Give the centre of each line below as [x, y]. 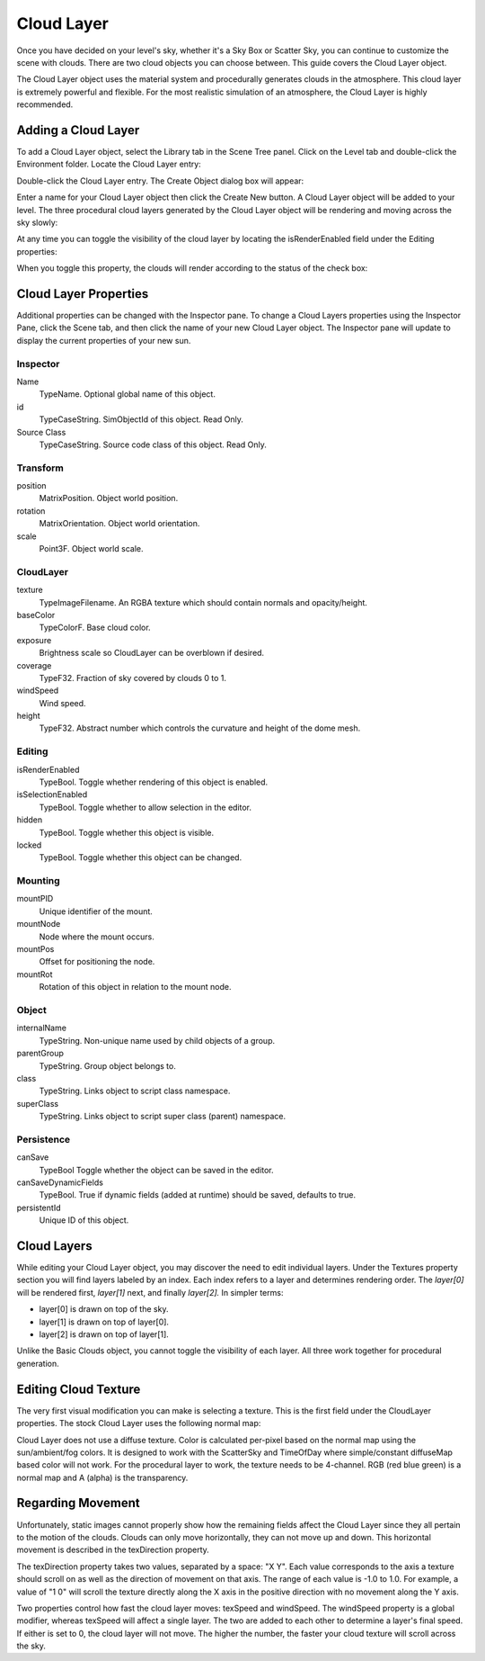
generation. [38, 1363]
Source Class [41, 432]
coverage [34, 665]
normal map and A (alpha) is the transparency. [102, 1477]
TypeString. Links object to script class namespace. [135, 1091]
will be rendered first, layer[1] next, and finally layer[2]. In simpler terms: [150, 1292]
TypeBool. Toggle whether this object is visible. [127, 832]
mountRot [35, 974]
